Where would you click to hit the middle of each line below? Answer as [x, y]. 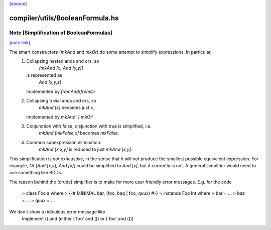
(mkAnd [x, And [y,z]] [61, 68]
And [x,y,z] [50, 82]
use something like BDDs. [36, 173]
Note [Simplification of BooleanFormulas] [61, 33]
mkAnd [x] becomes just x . [67, 107]
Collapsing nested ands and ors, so [63, 61]
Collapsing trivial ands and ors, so [61, 100]
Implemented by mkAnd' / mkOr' [60, 117]
